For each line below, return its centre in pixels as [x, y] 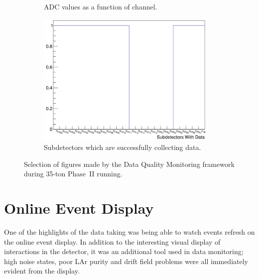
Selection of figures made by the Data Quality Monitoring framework [129, 164]
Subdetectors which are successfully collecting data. [123, 147]
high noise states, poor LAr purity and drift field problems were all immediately [126, 261]
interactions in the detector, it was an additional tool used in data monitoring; [124, 251]
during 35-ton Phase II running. [73, 174]
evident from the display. [42, 271]
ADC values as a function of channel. [101, 6]
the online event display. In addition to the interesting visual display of [112, 241]
